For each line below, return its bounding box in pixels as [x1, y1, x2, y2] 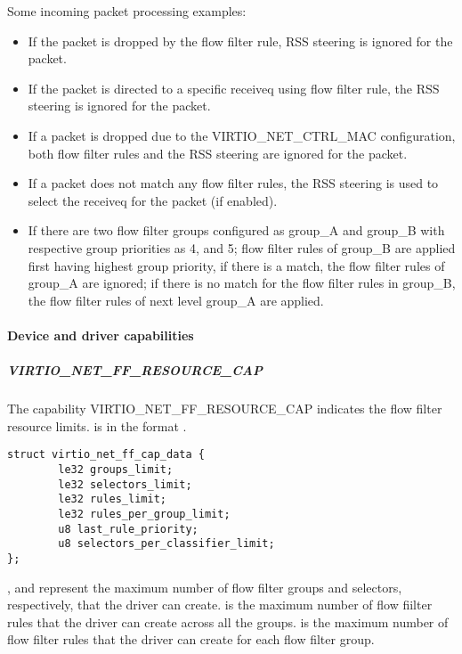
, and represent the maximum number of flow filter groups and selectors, [7, 577, 402, 596]
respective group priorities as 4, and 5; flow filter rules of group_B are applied [28, 238, 456, 257]
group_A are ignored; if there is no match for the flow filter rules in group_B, [28, 274, 456, 292]
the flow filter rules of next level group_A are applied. [28, 290, 324, 309]
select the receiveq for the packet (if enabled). [28, 191, 278, 209]
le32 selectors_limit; [58, 478, 192, 491]
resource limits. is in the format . [7, 416, 187, 435]
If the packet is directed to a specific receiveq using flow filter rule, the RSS [28, 78, 440, 97]
